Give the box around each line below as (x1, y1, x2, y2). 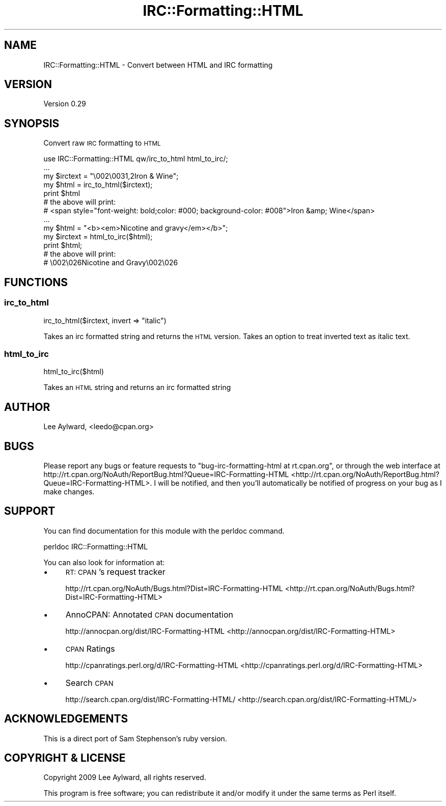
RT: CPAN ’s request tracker (65, 566, 165, 577)
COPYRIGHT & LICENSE (4, 752, 126, 765)
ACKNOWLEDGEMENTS (4, 712, 128, 726)
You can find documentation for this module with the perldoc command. (43, 526, 285, 535)
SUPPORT (4, 505, 55, 518)
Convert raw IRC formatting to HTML (43, 138, 161, 148)
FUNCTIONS (4, 275, 68, 289)
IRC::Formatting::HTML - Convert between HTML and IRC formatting (43, 60, 273, 69)
